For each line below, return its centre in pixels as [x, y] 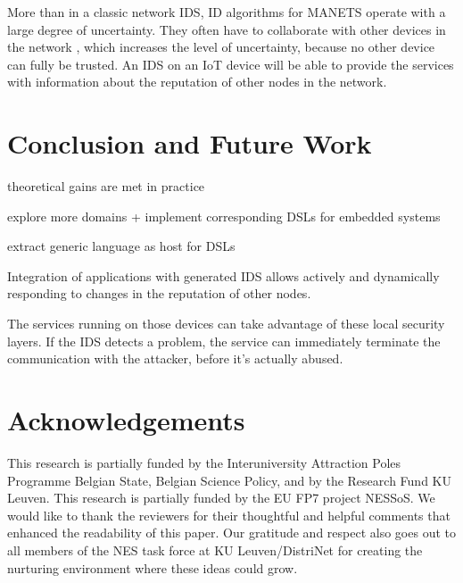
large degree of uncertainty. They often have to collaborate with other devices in [227, 29]
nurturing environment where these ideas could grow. [153, 567]
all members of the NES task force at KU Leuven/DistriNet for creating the [215, 550]
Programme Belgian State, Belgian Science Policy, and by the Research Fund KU [229, 480]
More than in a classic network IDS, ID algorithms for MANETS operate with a [227, 12]
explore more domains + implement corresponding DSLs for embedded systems [224, 216]
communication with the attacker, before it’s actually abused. [175, 358]
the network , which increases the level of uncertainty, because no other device [221, 47]
